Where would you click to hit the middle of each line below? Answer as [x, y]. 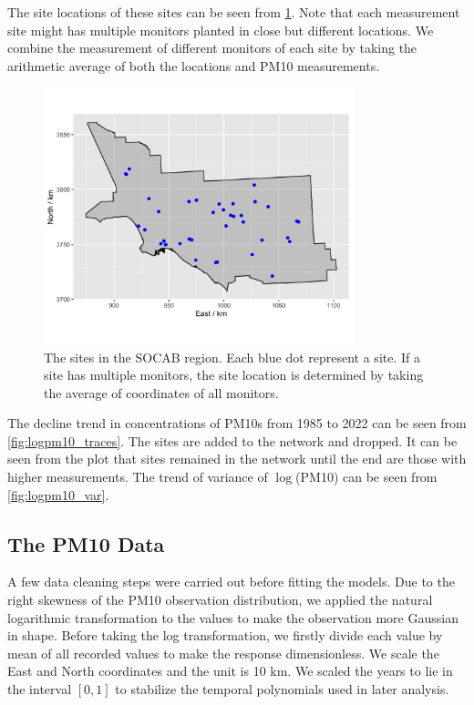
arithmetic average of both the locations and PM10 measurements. [194, 65]
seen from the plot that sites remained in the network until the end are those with [237, 459]
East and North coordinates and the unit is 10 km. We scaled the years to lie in [230, 671]
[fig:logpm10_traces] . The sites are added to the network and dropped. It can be [232, 440]
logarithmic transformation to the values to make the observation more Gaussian [233, 617]
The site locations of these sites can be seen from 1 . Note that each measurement [234, 12]
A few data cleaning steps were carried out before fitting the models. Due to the [231, 582]
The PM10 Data [86, 543]
